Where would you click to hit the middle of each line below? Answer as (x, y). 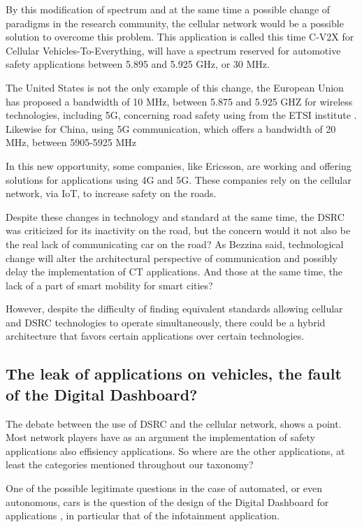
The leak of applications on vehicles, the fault (174, 374)
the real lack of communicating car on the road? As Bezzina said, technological (175, 244)
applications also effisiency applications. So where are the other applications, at (175, 450)
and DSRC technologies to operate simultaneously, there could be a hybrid (166, 322)
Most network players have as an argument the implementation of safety (160, 437)
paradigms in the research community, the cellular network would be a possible (175, 23)
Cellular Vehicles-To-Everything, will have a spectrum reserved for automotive (173, 50)
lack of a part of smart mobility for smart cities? (109, 285)
